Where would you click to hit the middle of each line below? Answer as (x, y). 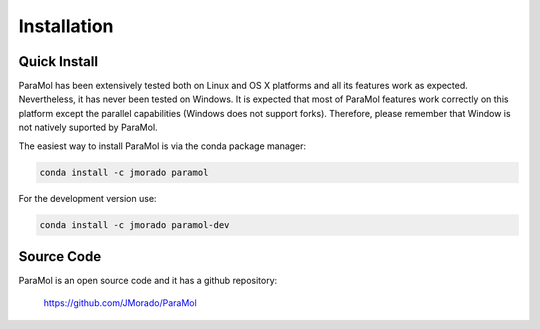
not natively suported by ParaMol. (88, 127)
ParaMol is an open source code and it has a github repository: (148, 281)
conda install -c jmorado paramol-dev (134, 224)
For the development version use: (87, 198)
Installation (66, 26)
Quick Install (58, 61)
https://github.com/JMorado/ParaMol (120, 303)
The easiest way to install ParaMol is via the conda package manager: (162, 146)
